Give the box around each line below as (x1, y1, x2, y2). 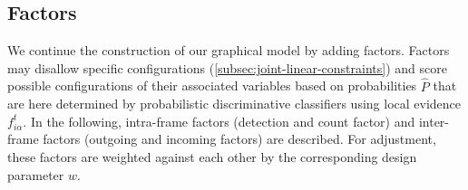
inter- (418, 111, 450, 130)
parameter (7, 165, 64, 184)
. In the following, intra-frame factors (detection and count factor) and (23, 111, 415, 130)
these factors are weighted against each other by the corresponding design (7, 147, 417, 166)
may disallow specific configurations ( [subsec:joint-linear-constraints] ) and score (7, 58, 447, 77)
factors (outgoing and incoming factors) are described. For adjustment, (43, 129, 436, 148)
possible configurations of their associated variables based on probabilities (7, 76, 417, 95)
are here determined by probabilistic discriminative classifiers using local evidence (7, 94, 462, 113)
